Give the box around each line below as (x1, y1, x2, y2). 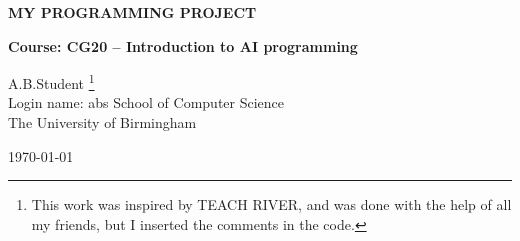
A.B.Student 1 (8, 70, 95, 93)
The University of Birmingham (8, 112, 197, 133)
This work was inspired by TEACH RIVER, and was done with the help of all (31, 194, 512, 215)
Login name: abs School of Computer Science (8, 92, 285, 113)
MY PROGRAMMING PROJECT (8, 2, 257, 22)
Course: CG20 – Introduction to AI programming (8, 35, 358, 56)
